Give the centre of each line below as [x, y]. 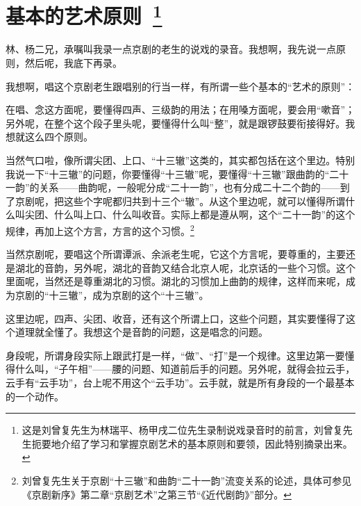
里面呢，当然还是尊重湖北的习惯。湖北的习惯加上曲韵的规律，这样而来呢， [176, 281]
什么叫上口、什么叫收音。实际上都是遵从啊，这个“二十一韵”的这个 [204, 214]
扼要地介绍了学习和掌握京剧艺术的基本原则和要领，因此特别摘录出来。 [192, 443]
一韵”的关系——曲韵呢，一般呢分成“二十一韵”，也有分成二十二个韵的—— [173, 187]
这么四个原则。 [59, 137]
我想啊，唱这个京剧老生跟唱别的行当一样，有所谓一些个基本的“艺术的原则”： [180, 86]
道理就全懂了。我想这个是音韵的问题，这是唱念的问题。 [141, 332]
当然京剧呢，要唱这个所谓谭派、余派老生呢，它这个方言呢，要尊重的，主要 [176, 254]
